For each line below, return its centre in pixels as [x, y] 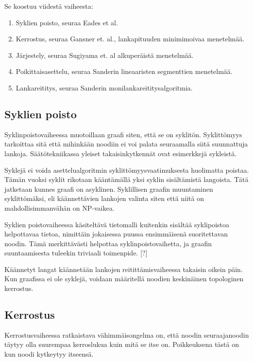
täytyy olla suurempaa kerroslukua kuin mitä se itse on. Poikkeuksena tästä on [122, 344]
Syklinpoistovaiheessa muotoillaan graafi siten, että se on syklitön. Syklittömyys [123, 134]
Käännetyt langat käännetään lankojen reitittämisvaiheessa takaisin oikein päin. [124, 269]
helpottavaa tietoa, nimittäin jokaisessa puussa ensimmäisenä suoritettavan [116, 234]
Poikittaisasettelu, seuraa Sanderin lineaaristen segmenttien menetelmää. [124, 71]
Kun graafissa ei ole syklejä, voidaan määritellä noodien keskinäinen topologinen [124, 279]
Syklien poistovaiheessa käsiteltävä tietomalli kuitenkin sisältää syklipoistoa [117, 224]
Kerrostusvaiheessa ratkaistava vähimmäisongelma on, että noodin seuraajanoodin [127, 335]
